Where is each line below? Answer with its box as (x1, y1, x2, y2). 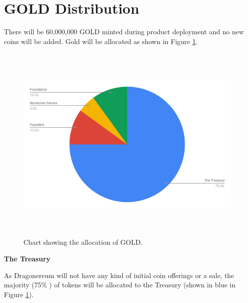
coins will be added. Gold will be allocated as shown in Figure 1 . (4, 36, 198, 46)
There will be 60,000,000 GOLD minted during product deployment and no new (4, 26, 244, 37)
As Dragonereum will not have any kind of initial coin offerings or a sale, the (4, 270, 234, 280)
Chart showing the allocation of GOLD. (23, 237, 143, 247)
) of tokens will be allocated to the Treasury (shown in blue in (49, 280, 236, 290)
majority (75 (4, 280, 42, 290)
